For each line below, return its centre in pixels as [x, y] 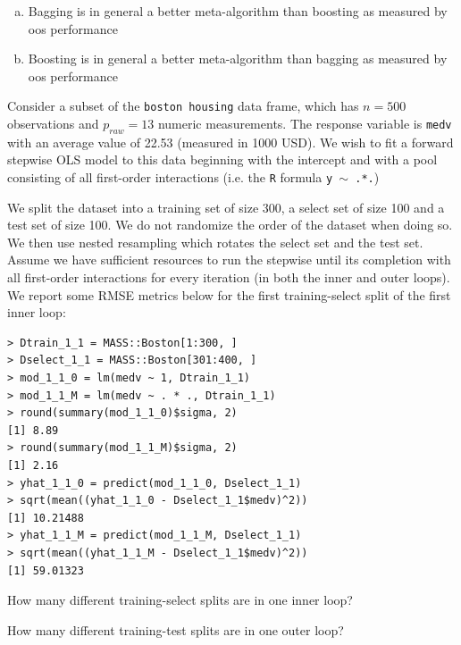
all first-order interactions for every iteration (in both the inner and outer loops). [229, 277]
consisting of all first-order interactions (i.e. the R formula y [170, 177]
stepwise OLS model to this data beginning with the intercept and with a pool [222, 159]
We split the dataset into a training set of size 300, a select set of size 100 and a [226, 207]
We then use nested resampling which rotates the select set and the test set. [215, 242]
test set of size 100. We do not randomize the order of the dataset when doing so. [230, 225]
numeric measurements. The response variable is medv [305, 124]
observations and [53, 124]
